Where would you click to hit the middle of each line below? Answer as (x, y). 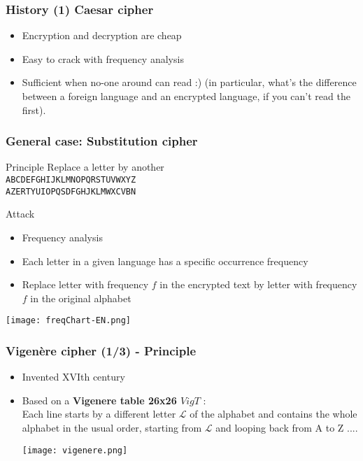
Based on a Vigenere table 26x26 (99, 400)
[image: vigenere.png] (75, 450)
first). (34, 109)
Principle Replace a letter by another (85, 167)
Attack (20, 214)
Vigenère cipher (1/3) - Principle (101, 350)
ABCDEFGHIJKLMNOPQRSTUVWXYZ (71, 180)
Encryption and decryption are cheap (102, 35)
